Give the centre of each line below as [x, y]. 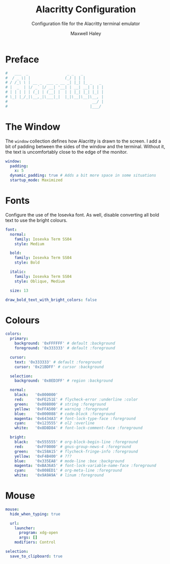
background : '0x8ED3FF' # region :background [64, 381]
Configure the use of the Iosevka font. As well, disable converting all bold [82, 215]
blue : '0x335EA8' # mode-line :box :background [69, 461]
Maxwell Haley [86, 33]
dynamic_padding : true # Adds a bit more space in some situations [83, 175]
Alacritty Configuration [86, 9]
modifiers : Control [35, 543]
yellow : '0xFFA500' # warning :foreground [62, 409]
